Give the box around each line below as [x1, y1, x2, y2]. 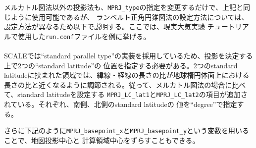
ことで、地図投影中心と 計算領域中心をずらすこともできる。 [4, 135, 200, 145]
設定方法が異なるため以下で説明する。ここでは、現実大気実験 [4, 21, 205, 32]
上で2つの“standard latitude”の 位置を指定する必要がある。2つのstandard [4, 60, 238, 70]
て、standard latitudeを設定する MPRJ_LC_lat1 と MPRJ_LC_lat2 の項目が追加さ [4, 89, 248, 99]
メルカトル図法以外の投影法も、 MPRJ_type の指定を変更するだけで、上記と [4, 2, 244, 12]
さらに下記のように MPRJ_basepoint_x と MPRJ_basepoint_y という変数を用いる [4, 125, 250, 136]
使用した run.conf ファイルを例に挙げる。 [17, 31, 151, 41]
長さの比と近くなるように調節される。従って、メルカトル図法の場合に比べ [4, 79, 246, 90]
